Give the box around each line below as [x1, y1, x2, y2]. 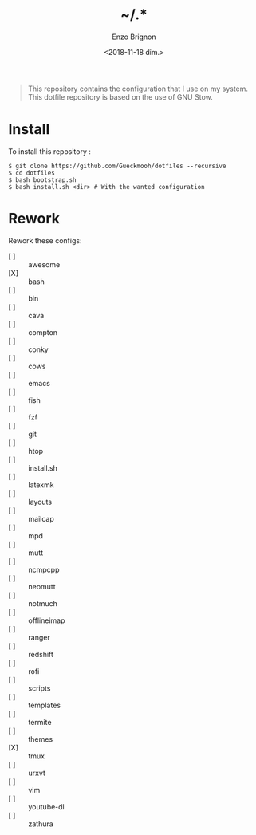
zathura [28, 819, 53, 829]
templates [28, 700, 61, 710]
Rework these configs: [8, 235, 82, 245]
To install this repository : [8, 146, 92, 156]
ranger [28, 632, 50, 642]
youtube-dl [28, 802, 65, 811]
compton [28, 327, 58, 337]
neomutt [28, 581, 56, 591]
